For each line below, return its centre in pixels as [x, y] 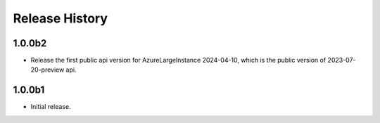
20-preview [47, 70]
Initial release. [51, 107]
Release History [61, 18]
